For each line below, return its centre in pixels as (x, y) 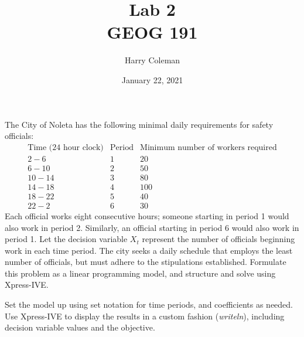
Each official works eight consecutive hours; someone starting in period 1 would (147, 215)
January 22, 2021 (152, 79)
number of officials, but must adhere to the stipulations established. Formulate (146, 262)
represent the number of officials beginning (218, 239)
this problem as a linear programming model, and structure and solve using (140, 273)
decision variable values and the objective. (80, 327)
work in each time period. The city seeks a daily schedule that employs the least (149, 250)
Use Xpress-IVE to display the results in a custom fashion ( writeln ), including (145, 316)
